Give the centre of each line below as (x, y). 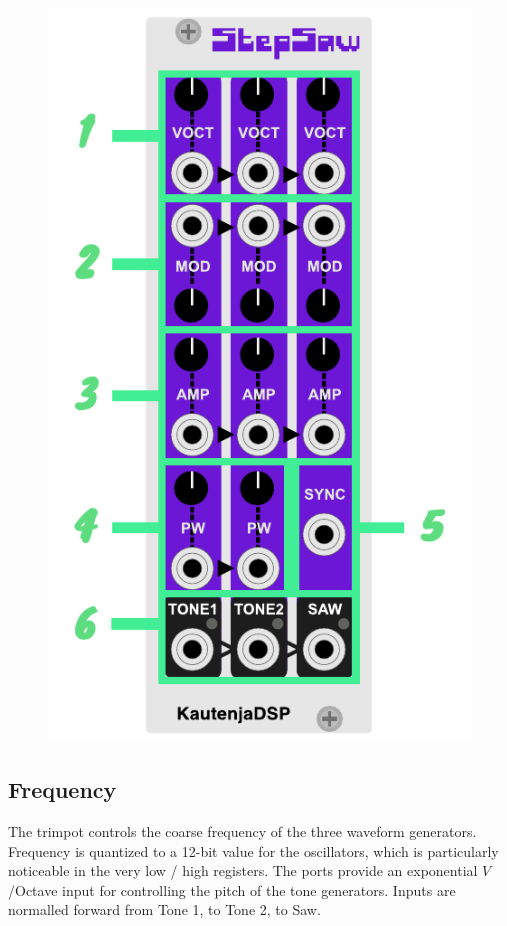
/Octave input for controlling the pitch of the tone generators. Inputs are (232, 889)
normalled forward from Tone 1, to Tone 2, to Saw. (164, 909)
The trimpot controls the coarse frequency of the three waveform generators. (242, 830)
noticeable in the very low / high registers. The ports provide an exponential (243, 870)
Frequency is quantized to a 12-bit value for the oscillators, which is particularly (253, 850)
